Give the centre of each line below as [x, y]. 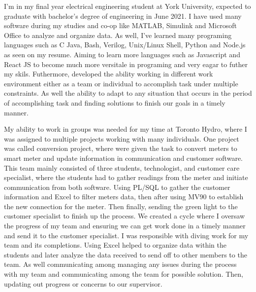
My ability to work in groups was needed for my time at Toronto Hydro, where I [126, 129]
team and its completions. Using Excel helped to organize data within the [115, 245]
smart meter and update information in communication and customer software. [123, 158]
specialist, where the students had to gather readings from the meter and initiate [126, 177]
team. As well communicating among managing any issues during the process [120, 264]
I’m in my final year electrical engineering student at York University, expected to [128, 6]
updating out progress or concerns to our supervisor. [83, 283]
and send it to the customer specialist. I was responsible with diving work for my [126, 235]
